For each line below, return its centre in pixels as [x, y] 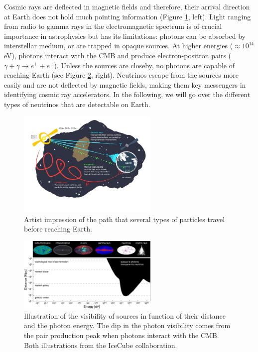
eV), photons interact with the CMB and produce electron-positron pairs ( [118, 55]
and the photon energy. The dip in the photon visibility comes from [127, 325]
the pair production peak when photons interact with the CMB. [122, 335]
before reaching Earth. [58, 229]
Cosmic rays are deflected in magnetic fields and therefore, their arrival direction [127, 6]
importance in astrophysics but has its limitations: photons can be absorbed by [125, 36]
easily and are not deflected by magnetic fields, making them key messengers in [125, 84]
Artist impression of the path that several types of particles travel [125, 219]
